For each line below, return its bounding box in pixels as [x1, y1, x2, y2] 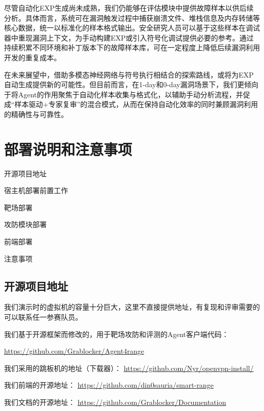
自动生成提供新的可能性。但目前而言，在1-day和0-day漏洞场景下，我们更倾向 [4, 79, 258, 90]
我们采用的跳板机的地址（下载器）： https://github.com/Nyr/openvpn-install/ [4, 362, 254, 373]
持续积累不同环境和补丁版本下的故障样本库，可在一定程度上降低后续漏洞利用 [4, 42, 260, 53]
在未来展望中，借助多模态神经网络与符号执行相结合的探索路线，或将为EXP [4, 69, 254, 80]
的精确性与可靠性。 [4, 108, 68, 119]
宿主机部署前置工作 [4, 185, 68, 196]
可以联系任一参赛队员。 [4, 312, 82, 322]
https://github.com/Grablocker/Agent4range [4, 346, 144, 356]
